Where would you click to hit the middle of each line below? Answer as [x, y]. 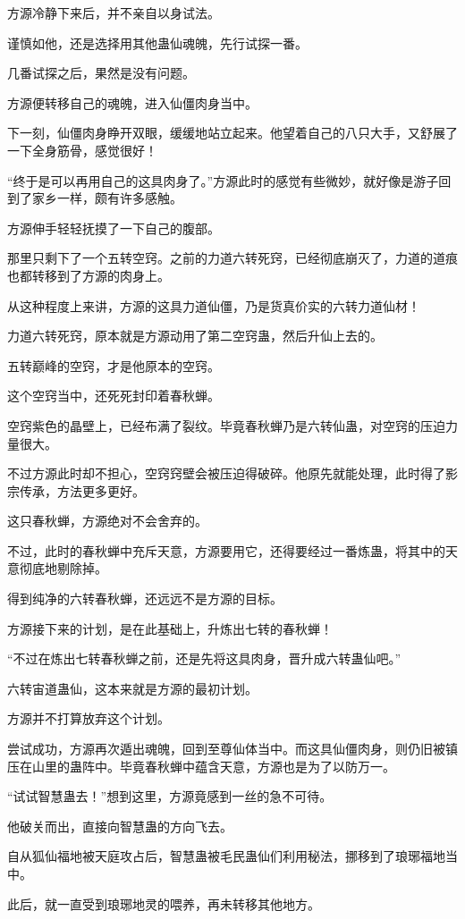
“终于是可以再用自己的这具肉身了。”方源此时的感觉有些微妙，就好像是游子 [223, 180]
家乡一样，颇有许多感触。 [107, 198]
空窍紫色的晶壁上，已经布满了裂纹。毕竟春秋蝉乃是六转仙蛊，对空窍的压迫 [226, 425]
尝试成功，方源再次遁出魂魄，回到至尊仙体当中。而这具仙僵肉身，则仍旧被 [226, 749]
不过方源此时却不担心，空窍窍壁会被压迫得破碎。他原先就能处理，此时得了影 [232, 473]
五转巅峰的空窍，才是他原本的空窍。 [114, 365]
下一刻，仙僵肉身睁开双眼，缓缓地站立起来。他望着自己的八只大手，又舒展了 [232, 133]
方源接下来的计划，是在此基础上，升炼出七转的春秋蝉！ [170, 628]
